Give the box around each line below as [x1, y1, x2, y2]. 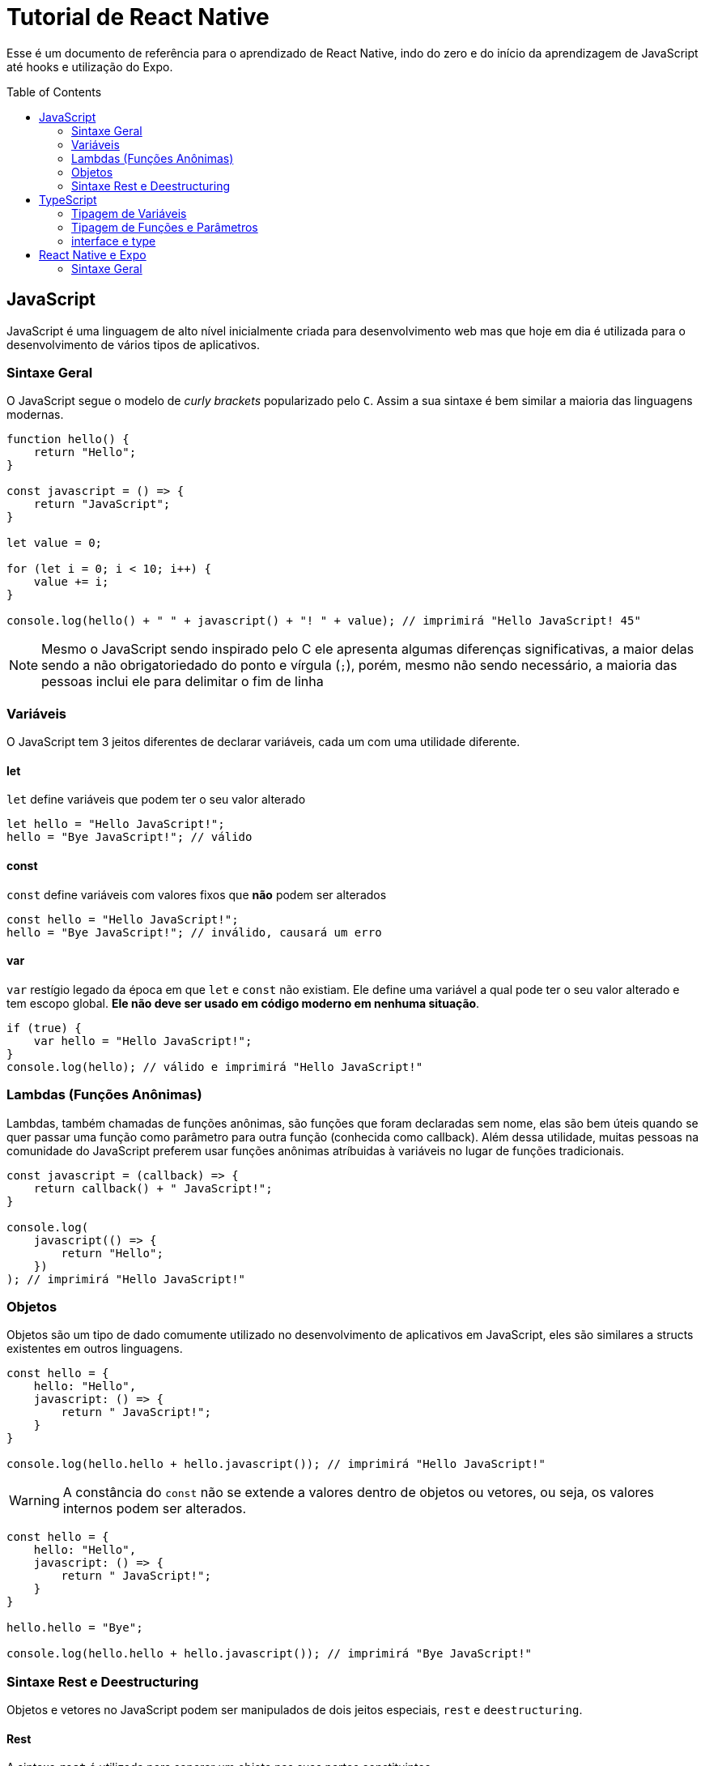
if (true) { [6, 1021, 82, 1034]
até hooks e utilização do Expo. [6, 59, 173, 74]
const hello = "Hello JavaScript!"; [6, 912, 239, 926]
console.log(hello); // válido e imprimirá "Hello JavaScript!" [6, 1060, 423, 1073]
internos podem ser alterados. [62, 1500, 247, 1517]
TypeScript [39, 192, 97, 207]
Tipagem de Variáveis [71, 206, 187, 220]
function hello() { [6, 433, 130, 446]
